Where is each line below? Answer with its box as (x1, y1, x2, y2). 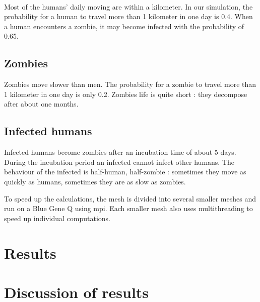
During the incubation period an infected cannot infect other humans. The (4, 156, 235, 167)
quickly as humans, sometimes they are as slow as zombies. (4, 176, 186, 186)
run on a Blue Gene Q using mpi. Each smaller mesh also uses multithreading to (4, 203, 253, 214)
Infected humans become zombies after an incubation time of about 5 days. (4, 147, 236, 157)
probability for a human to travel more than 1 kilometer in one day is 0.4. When (4, 11, 253, 22)
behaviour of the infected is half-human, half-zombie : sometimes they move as (4, 166, 246, 177)
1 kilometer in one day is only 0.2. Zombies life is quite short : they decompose (4, 88, 247, 99)
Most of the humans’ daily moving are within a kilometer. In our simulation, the (4, 1, 253, 12)
